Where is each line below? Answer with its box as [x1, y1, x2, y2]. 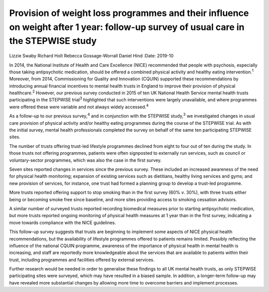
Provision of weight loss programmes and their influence [9, 7, 249, 18]
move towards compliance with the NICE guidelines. [9, 220, 117, 226]
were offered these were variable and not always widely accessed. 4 [9, 103, 149, 110]
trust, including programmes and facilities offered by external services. [9, 257, 154, 263]
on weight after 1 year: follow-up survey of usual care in [9, 21, 245, 32]
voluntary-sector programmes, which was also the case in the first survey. [9, 157, 162, 163]
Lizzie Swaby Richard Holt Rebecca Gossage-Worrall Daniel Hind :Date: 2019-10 [9, 53, 174, 59]
